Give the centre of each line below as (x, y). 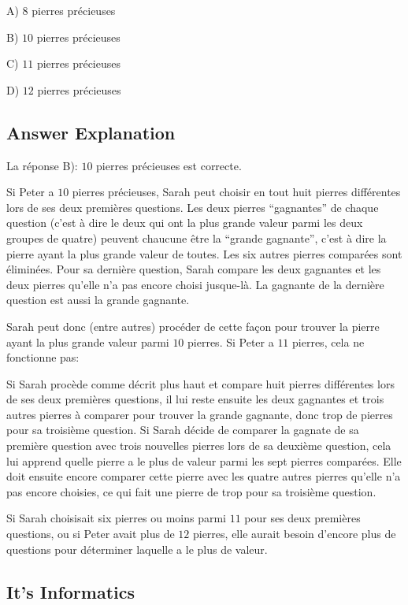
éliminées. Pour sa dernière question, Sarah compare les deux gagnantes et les (194, 269)
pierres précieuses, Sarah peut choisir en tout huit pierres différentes (236, 192)
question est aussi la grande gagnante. (98, 300)
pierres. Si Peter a (231, 341)
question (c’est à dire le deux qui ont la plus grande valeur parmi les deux (185, 223)
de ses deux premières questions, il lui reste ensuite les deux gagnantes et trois (195, 399)
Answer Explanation (91, 132)
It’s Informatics (71, 591)
